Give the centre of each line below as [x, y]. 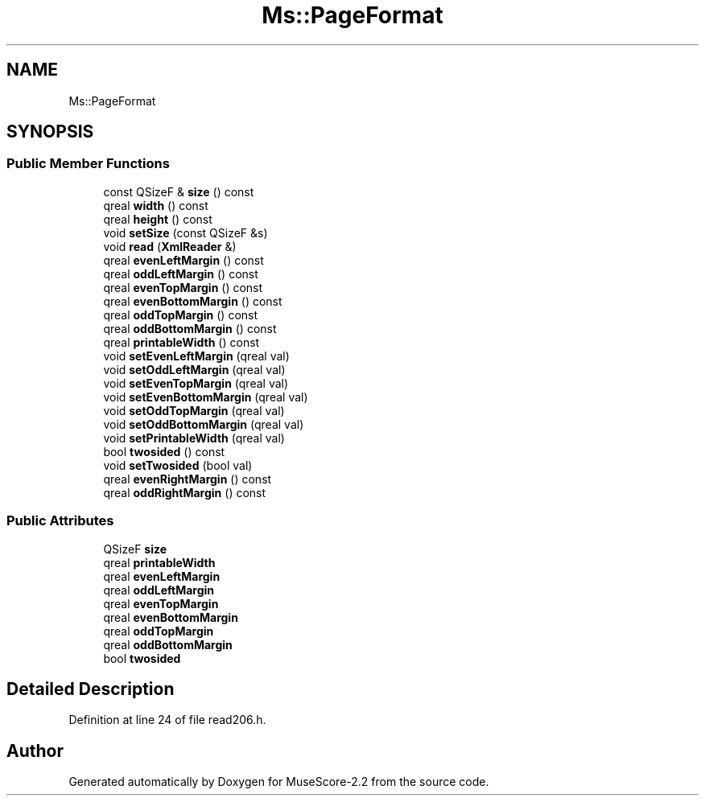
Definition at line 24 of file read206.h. [167, 720]
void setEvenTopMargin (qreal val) [196, 383]
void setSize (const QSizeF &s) [186, 232]
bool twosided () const [164, 451]
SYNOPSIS [50, 132]
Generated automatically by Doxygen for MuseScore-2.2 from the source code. [279, 782]
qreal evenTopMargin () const [183, 287]
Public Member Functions [88, 164]
